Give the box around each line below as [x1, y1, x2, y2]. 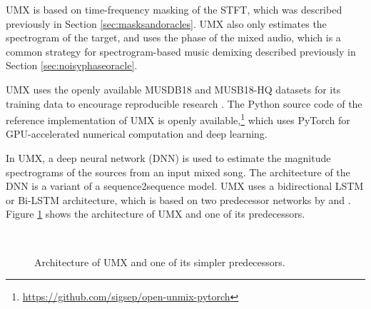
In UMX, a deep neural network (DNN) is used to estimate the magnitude [6, 151, 331, 165]
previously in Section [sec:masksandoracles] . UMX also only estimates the [6, 16, 327, 31]
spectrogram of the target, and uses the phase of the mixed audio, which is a [6, 30, 341, 45]
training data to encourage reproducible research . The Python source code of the [6, 96, 362, 111]
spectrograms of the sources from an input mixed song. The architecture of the [6, 164, 350, 179]
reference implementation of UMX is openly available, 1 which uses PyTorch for [6, 111, 350, 127]
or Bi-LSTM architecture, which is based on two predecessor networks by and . [6, 192, 351, 207]
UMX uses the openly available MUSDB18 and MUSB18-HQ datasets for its [6, 81, 341, 96]
